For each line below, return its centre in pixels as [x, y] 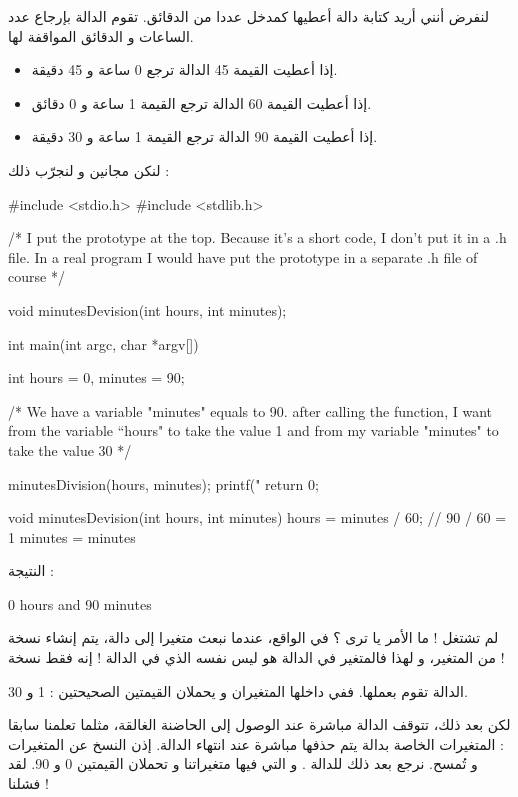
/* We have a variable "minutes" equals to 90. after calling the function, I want [250, 410]
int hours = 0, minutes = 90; [96, 377]
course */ [36, 276]
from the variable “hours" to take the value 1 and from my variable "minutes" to [253, 430]
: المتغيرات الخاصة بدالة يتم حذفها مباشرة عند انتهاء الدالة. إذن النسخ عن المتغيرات [256, 743]
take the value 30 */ [70, 449]
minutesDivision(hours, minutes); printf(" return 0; [163, 483]
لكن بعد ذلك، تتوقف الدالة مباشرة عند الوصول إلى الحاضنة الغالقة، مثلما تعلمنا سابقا [259, 724]
